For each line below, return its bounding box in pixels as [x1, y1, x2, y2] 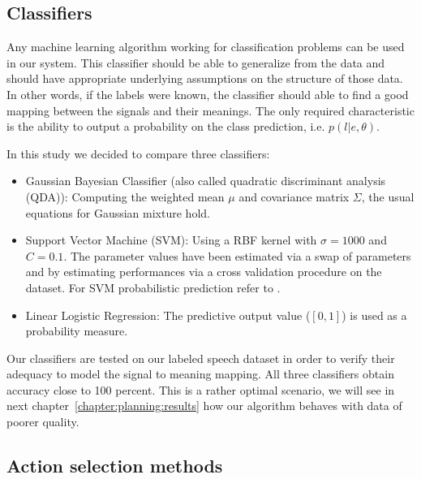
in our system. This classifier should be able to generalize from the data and [6, 54, 385, 71]
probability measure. [25, 322, 128, 339]
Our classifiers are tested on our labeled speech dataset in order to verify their [6, 349, 395, 366]
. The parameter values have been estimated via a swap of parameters [63, 247, 411, 264]
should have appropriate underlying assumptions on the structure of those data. [6, 70, 403, 87]
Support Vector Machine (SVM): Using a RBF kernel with [25, 231, 317, 248]
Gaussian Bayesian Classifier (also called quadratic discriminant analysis [25, 172, 386, 189]
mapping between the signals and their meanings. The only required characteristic [6, 101, 415, 119]
